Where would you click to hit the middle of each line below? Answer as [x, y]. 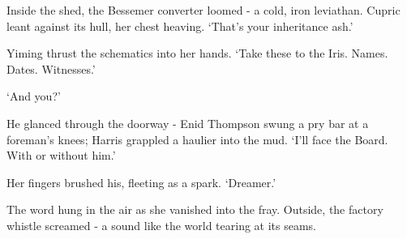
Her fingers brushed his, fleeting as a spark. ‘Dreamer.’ [141, 182]
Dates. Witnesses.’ [51, 68]
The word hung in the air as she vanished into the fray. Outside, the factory [195, 209]
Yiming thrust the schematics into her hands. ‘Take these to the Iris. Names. [197, 53]
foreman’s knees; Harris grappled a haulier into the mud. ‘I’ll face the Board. [197, 139]
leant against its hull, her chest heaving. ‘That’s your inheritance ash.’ [180, 26]
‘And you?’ [34, 96]
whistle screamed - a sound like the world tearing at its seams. [162, 225]
